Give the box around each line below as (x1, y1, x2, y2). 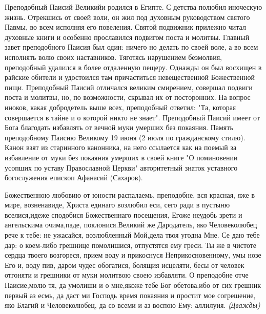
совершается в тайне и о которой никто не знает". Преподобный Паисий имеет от (5, 112, 260, 122)
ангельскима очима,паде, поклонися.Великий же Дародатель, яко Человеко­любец (5, 219, 257, 230)
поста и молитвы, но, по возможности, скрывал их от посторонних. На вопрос (5, 92, 251, 102)
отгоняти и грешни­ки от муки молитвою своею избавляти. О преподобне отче (5, 269, 249, 280)
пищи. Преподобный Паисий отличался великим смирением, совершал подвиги (5, 81, 253, 92)
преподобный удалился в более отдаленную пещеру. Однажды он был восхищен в (5, 61, 262, 72)
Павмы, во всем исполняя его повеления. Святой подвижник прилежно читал (5, 22, 246, 32)
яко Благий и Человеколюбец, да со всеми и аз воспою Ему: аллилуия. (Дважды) (5, 300, 260, 310)
